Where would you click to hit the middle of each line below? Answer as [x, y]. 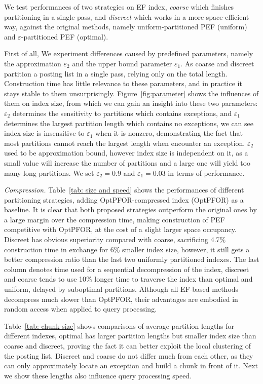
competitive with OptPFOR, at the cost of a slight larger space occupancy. [120, 229]
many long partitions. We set [49, 172]
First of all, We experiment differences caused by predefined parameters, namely [129, 53]
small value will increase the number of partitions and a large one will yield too [127, 162]
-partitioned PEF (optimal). [65, 36]
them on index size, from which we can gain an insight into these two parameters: [131, 103]
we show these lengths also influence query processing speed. [98, 375]
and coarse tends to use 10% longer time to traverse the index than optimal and [128, 279]
